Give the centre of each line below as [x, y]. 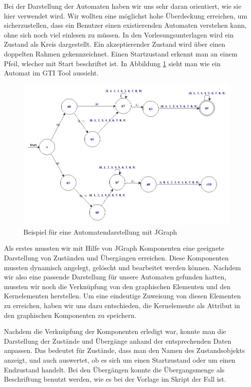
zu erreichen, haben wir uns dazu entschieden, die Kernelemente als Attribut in [122, 305]
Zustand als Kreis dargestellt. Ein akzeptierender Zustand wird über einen [115, 44]
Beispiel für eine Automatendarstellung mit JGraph [100, 231]
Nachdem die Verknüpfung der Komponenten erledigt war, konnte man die [115, 331]
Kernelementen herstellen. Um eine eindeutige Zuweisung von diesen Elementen [122, 296]
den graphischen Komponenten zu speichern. [70, 315]
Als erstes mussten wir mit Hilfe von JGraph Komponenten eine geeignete [114, 248]
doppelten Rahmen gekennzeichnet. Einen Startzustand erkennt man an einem [121, 53]
